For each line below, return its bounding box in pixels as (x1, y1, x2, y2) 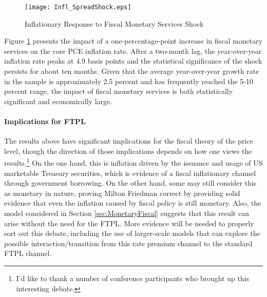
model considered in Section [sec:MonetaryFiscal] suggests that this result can (4, 208, 249, 219)
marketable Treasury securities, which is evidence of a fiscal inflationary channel (4, 167, 256, 178)
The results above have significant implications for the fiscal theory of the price (4, 135, 253, 146)
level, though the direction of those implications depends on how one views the (4, 145, 252, 156)
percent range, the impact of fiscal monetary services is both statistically (4, 86, 233, 96)
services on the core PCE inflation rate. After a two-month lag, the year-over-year (4, 45, 262, 56)
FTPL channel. (4, 248, 52, 259)
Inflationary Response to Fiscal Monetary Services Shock (25, 18, 204, 29)
